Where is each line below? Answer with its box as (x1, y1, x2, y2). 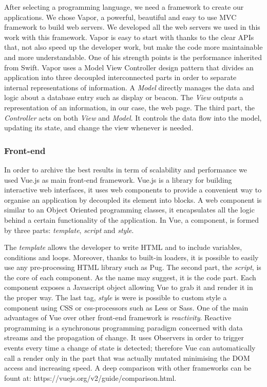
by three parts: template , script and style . (4, 224, 134, 235)
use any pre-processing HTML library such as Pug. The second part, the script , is (4, 262, 261, 273)
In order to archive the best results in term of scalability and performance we (4, 164, 247, 175)
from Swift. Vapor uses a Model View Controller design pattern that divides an (4, 62, 254, 72)
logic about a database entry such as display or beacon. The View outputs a (4, 92, 243, 103)
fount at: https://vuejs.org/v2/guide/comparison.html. (4, 372, 177, 383)
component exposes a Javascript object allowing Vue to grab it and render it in (4, 282, 253, 293)
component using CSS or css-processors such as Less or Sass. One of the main (4, 302, 249, 313)
